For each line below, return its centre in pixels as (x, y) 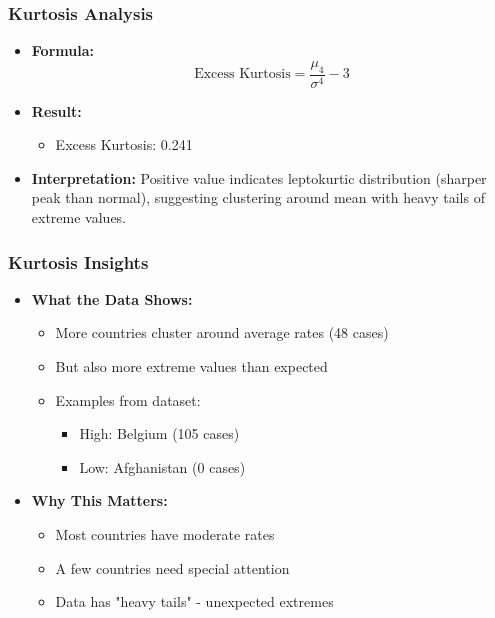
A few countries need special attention (172, 567)
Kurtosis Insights (78, 261)
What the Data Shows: (112, 298)
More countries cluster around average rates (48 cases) (222, 332)
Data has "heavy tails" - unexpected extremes (194, 601)
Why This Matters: (99, 500)
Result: (56, 110)
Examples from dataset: (128, 399)
